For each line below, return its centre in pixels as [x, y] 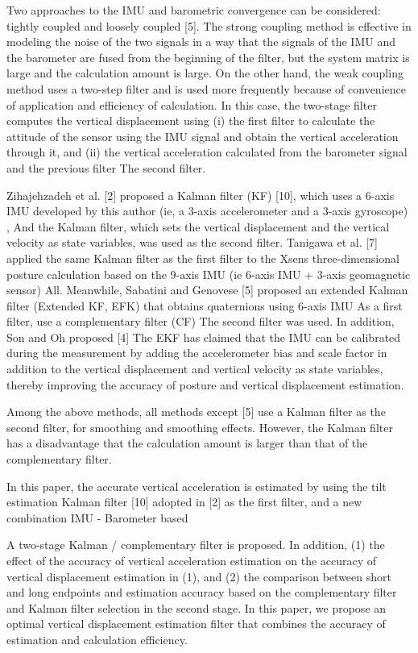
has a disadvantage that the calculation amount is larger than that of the [187, 443]
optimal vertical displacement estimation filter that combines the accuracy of [196, 624]
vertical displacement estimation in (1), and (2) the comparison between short [199, 576]
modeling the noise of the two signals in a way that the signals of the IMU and [201, 42]
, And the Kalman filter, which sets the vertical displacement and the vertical [198, 226]
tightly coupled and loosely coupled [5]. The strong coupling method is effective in [209, 25]
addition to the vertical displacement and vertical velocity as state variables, [195, 369]
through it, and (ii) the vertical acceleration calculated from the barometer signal [207, 152]
